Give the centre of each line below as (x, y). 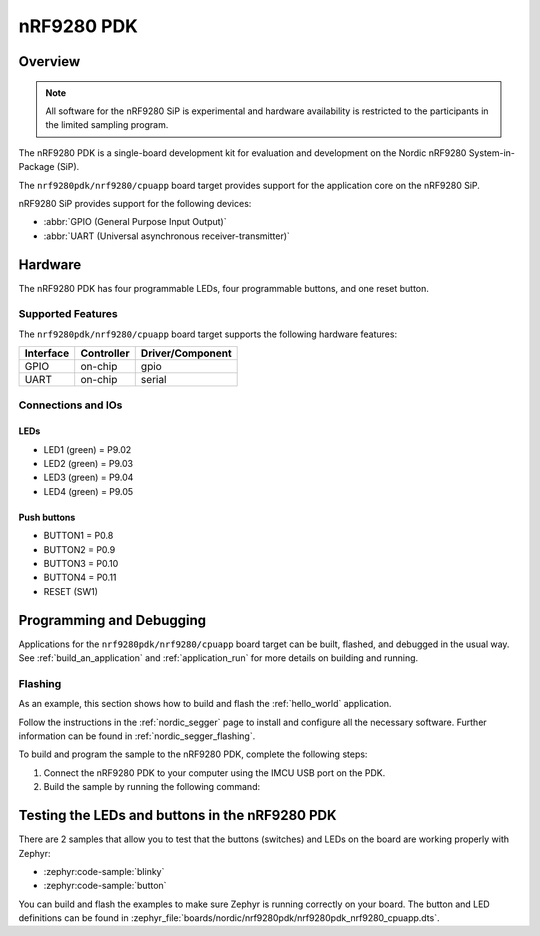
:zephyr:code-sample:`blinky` (104, 871)
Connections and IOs (70, 405)
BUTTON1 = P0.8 (78, 536)
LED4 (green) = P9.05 (88, 491)
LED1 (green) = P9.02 (87, 449)
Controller (105, 353)
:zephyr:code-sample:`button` (105, 886)
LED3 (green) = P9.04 (88, 477)
